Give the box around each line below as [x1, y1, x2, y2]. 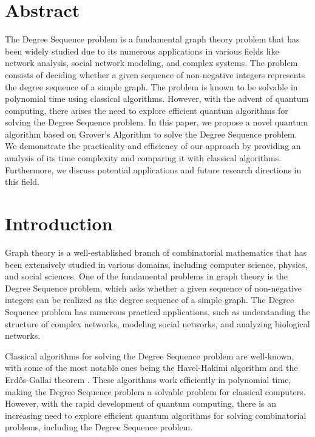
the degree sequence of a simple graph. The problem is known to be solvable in [5, 80, 298, 93]
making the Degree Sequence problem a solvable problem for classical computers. [5, 385, 306, 398]
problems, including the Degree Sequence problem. [5, 421, 193, 433]
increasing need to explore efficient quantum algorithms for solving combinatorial [5, 409, 307, 421]
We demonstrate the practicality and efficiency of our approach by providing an [5, 139, 301, 152]
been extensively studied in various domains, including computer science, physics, [5, 258, 308, 270]
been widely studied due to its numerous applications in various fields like [5, 44, 279, 57]
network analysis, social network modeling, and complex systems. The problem [5, 56, 298, 69]
